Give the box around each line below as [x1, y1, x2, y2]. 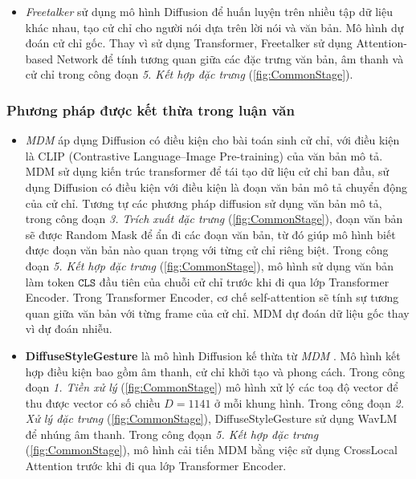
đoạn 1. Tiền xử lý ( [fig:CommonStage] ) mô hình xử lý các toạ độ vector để [25, 379, 398, 396]
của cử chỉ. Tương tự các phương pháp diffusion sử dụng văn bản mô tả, [25, 194, 382, 211]
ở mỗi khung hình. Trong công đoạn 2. [214, 394, 404, 411]
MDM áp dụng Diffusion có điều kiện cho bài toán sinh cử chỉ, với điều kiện [25, 132, 400, 148]
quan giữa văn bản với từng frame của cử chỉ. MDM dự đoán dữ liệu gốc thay [25, 304, 410, 321]
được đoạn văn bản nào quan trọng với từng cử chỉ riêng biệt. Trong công [25, 242, 389, 258]
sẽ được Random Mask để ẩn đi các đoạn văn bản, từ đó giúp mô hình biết [25, 225, 396, 242]
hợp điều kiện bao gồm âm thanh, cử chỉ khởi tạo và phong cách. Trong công [25, 363, 405, 380]
